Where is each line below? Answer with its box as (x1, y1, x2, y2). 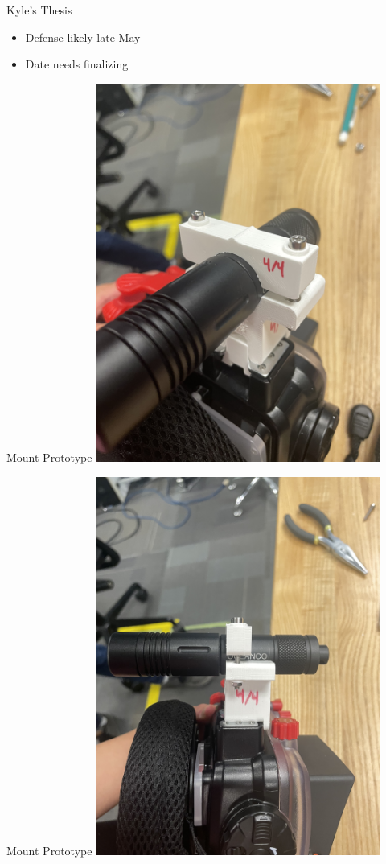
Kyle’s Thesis (6, 2, 72, 18)
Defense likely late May (25, 28, 141, 45)
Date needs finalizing (25, 56, 129, 72)
